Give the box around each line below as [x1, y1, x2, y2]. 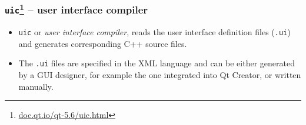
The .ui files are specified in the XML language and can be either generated [18, 57, 295, 69]
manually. [18, 80, 54, 92]
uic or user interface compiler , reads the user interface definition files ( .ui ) [18, 26, 291, 38]
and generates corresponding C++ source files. [18, 37, 187, 49]
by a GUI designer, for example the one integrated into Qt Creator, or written [18, 69, 301, 81]
